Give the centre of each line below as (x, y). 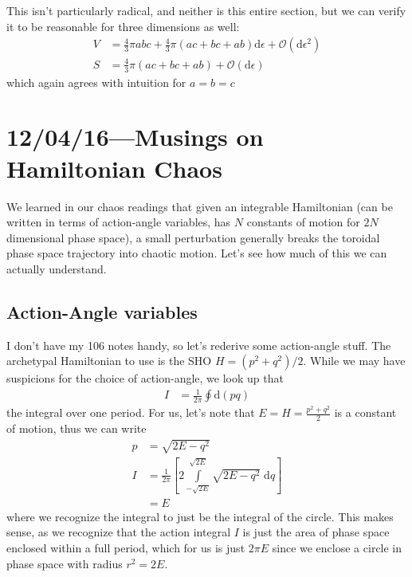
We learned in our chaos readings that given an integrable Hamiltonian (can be (200, 206)
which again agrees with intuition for (96, 82)
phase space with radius (65, 563)
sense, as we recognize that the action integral (119, 532)
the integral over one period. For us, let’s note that (131, 412)
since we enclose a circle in (337, 548)
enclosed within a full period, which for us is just (126, 548)
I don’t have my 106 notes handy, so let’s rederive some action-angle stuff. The (199, 345)
